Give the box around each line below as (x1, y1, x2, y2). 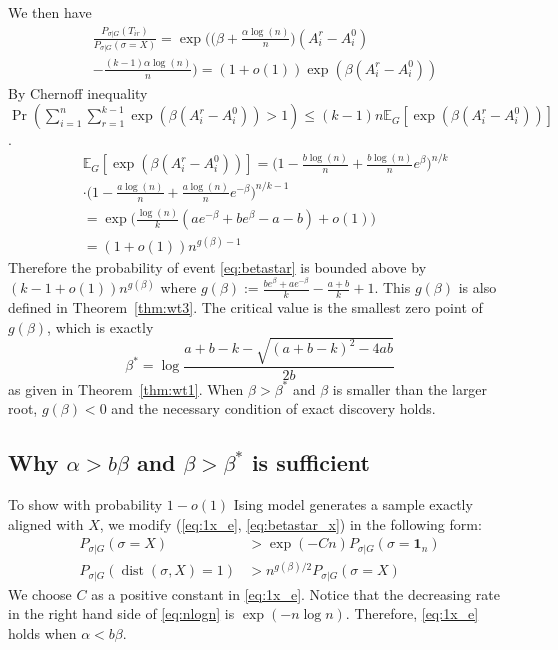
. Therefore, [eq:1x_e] (345, 603, 479, 624)
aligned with (8, 513, 84, 534)
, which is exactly (47, 316, 154, 337)
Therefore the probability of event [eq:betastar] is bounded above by (8, 256, 427, 277)
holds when (8, 622, 77, 643)
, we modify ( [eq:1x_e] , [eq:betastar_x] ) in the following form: (99, 513, 482, 534)
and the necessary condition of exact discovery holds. (111, 398, 436, 419)
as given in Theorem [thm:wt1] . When (8, 378, 244, 399)
